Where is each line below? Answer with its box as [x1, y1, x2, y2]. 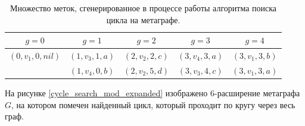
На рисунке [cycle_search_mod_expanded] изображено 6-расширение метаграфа [5, 86, 300, 99]
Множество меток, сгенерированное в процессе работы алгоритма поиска [10, 2, 277, 14]
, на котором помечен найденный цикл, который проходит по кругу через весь [11, 98, 295, 111]
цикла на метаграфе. [106, 13, 180, 26]
